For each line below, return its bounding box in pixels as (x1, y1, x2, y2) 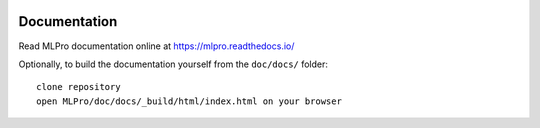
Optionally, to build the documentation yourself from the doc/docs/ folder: (18, 58, 329, 70)
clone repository (36, 81, 121, 93)
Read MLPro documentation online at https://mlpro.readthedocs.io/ (18, 40, 295, 52)
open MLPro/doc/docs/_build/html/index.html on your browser (36, 95, 342, 107)
